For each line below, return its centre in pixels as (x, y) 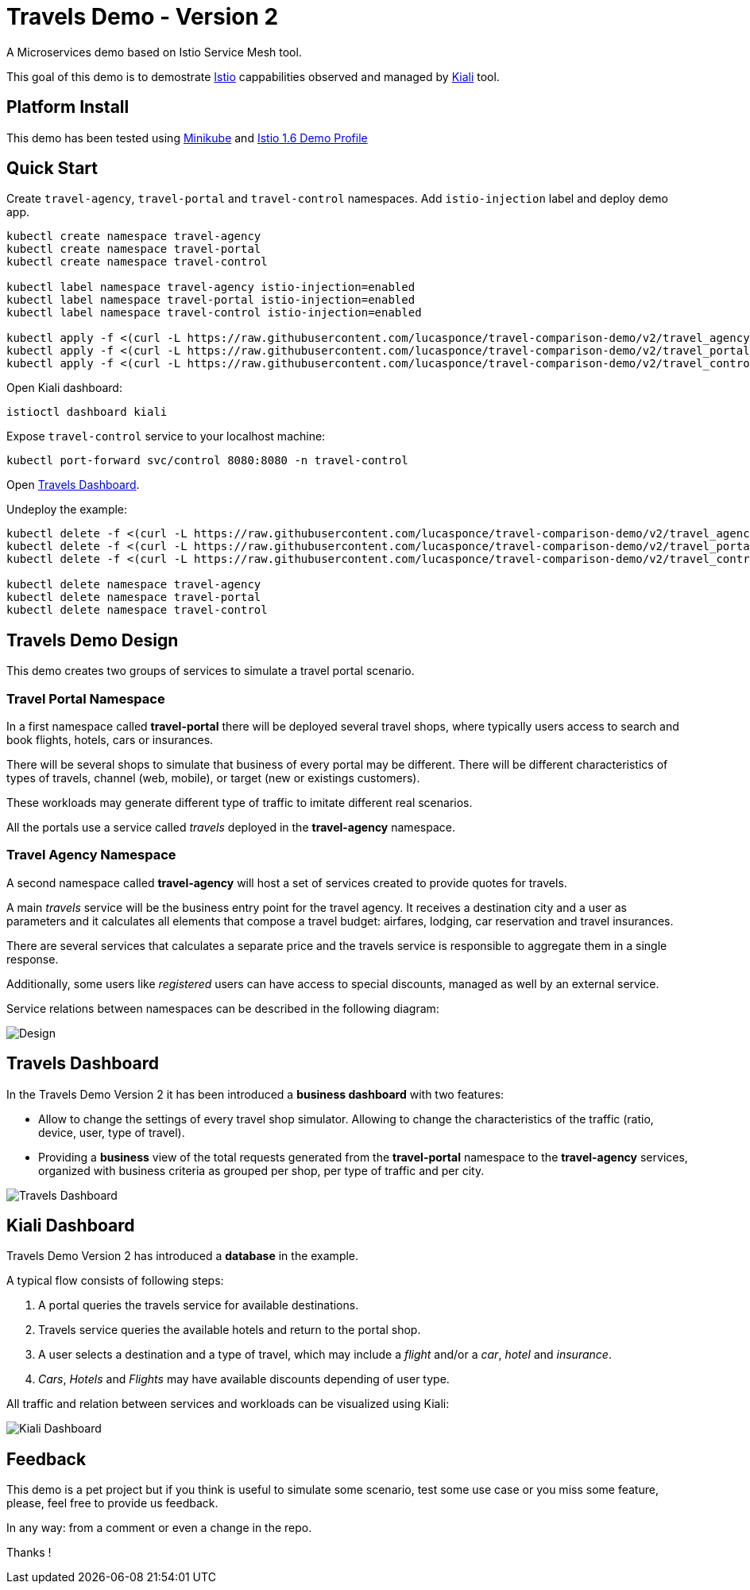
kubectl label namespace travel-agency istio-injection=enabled (211, 287)
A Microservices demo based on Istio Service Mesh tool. (154, 52)
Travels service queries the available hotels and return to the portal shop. (230, 1330)
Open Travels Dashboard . (73, 485)
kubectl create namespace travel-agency (134, 237)
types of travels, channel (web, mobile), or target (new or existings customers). (213, 778)
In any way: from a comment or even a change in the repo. (159, 1528)
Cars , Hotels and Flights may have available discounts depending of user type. (244, 1379)
